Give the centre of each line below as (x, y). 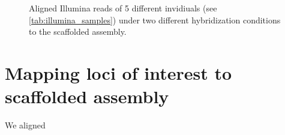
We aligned (25, 125)
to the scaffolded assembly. (78, 31)
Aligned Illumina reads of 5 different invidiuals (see (123, 8)
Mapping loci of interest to (118, 72)
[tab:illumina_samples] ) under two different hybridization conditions (155, 19)
